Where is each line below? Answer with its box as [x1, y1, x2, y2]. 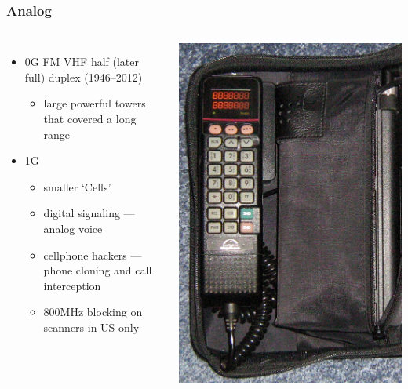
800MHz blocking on [43, 304, 143, 320]
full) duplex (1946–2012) [24, 68, 143, 85]
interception [43, 277, 101, 293]
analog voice [43, 220, 103, 236]
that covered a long [43, 111, 137, 126]
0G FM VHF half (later [24, 53, 140, 70]
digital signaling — [43, 205, 135, 221]
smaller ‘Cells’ [43, 178, 111, 194]
